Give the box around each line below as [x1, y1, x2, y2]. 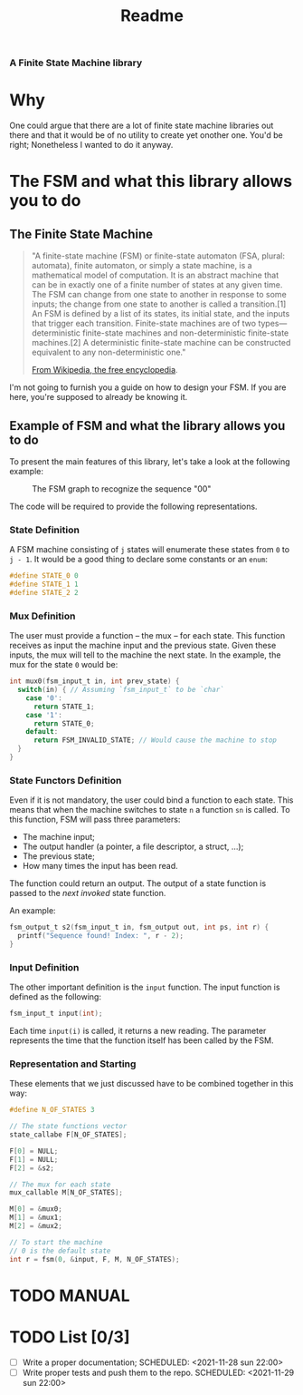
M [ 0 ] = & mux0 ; [9, 1205, 63, 1214]
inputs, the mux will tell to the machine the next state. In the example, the [9, 649, 281, 660]
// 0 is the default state [9, 1246, 111, 1255]
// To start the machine [9, 1237, 103, 1247]
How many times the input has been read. [22, 861, 178, 872]
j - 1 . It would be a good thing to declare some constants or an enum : [9, 554, 269, 565]
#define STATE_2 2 [9, 588, 79, 597]
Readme [120, 5, 184, 26]
